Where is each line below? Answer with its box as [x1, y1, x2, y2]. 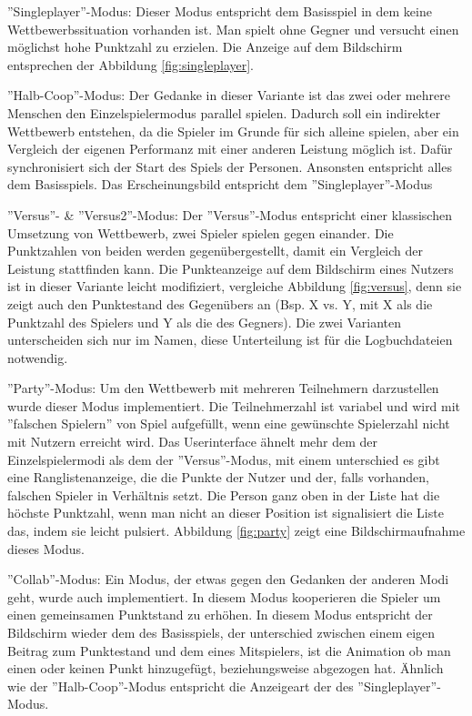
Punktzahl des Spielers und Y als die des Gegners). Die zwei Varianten [7, 312, 402, 331]
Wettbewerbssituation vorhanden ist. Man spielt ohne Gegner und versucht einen [7, 19, 459, 38]
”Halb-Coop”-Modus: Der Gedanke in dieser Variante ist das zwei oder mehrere [7, 86, 450, 105]
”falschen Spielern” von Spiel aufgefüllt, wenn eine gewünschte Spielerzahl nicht [7, 414, 450, 433]
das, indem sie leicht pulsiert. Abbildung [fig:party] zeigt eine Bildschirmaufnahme [7, 521, 466, 540]
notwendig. [7, 348, 68, 367]
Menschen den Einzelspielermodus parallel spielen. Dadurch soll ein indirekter [7, 103, 441, 122]
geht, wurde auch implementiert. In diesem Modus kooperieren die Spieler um [7, 587, 441, 606]
